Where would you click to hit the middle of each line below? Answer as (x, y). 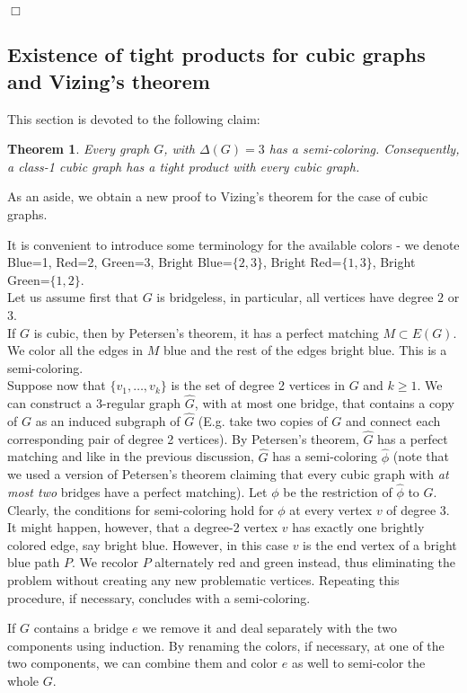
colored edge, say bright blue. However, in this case (148, 544)
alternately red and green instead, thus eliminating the (305, 562)
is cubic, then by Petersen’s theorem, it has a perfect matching (206, 332)
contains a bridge (81, 628)
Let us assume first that (73, 297)
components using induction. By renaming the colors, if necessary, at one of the (226, 645)
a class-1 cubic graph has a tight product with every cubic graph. (184, 166)
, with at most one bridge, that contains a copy (324, 403)
